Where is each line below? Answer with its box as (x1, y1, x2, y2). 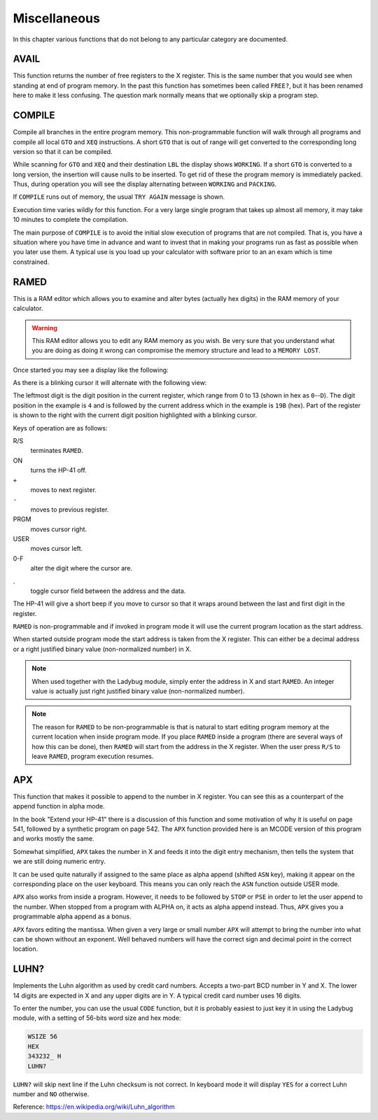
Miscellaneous (13, 10, 101, 26)
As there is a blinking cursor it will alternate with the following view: (13, 379, 207, 387)
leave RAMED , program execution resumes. (31, 752, 154, 760)
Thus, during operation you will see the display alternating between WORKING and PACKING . (13, 180, 276, 188)
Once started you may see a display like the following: (13, 365, 169, 374)
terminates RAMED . (30, 447, 84, 455)
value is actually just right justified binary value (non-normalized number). (31, 687, 245, 696)
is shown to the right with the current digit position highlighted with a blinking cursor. (13, 411, 258, 419)
